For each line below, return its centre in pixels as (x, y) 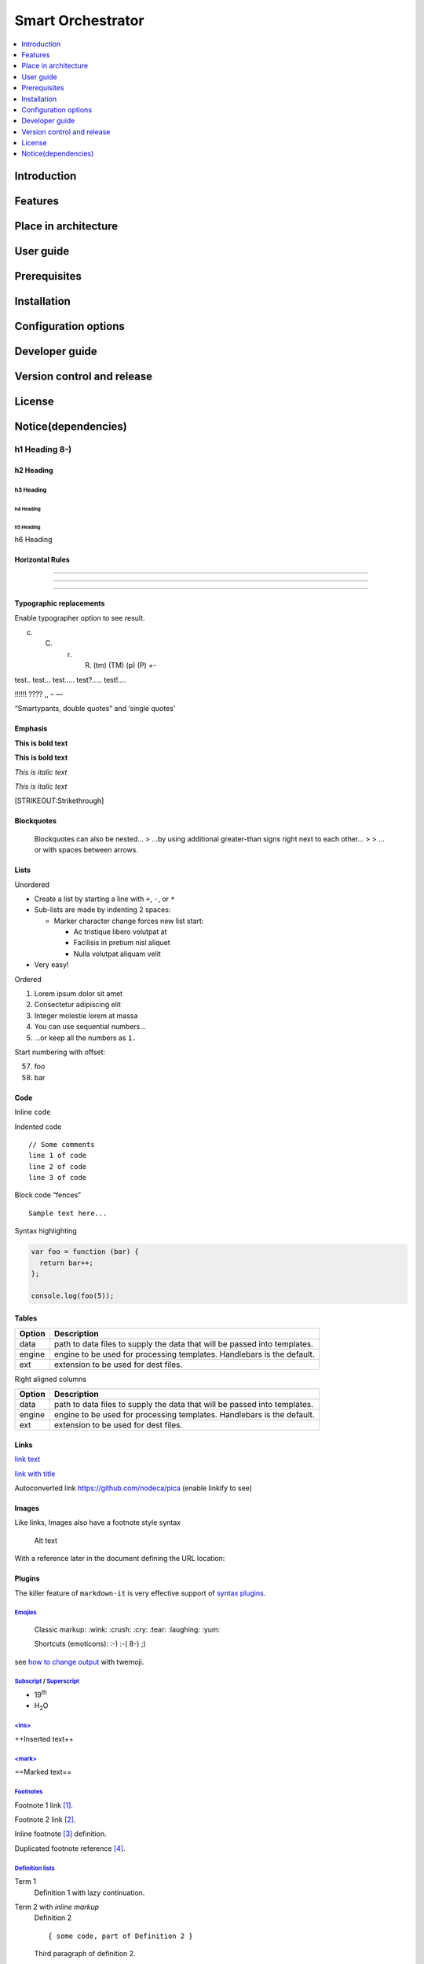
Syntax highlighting (46, 1231)
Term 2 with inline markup (57, 1907)
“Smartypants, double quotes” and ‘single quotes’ (95, 709)
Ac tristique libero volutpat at (120, 932)
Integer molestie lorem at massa (86, 1015)
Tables (26, 1318)
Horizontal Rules (42, 560)
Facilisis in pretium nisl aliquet (122, 943)
